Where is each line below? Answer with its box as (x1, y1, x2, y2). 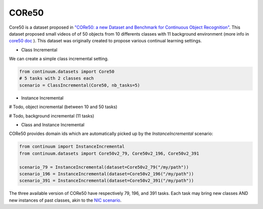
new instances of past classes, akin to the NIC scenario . (9, 197, 122, 203)
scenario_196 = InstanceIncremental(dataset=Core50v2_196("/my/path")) (19, 171, 194, 176)
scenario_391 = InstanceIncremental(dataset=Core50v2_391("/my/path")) (19, 178, 194, 184)
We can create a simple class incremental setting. (9, 56, 109, 62)
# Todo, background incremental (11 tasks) (9, 113, 94, 119)
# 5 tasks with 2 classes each (19, 76, 94, 81)
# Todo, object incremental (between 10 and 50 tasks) (9, 104, 118, 110)
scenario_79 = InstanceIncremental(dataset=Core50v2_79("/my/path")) (19, 164, 189, 170)
